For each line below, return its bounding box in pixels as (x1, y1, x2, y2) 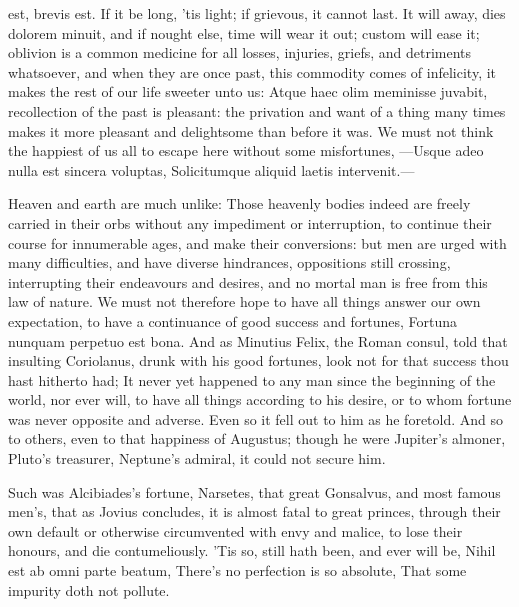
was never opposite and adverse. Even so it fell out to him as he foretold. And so (8, 408, 504, 429)
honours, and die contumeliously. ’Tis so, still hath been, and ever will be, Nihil (8, 540, 496, 561)
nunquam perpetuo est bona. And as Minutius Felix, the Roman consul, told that (8, 330, 508, 351)
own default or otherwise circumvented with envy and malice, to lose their (8, 520, 463, 541)
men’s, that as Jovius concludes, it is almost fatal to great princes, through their (8, 501, 501, 522)
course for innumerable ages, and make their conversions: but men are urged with (8, 232, 507, 253)
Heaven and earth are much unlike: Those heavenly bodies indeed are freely (8, 193, 471, 214)
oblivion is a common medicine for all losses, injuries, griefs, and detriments (8, 42, 472, 63)
